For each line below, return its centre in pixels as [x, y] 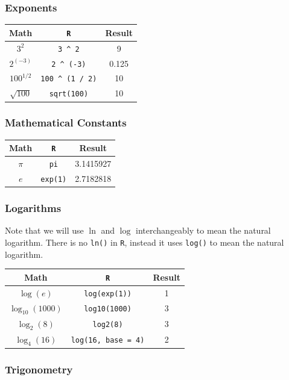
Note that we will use [44, 230]
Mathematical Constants [66, 123]
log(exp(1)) [108, 294]
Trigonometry [39, 369]
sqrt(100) [69, 94]
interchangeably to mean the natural [203, 230]
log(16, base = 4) [108, 341]
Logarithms [33, 208]
